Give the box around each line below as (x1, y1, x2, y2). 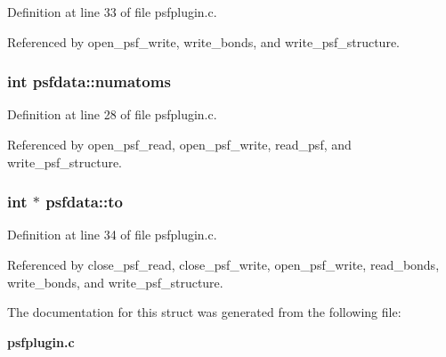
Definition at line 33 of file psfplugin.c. (7, 3, 217, 20)
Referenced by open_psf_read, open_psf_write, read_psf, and (7, 135, 352, 153)
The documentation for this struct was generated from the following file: (7, 303, 401, 321)
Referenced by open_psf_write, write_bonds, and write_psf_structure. (7, 32, 400, 51)
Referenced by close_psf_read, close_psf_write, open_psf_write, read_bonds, (7, 256, 440, 273)
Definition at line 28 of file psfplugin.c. (7, 105, 217, 124)
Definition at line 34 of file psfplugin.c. (7, 225, 217, 244)
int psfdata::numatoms (7, 70, 171, 93)
